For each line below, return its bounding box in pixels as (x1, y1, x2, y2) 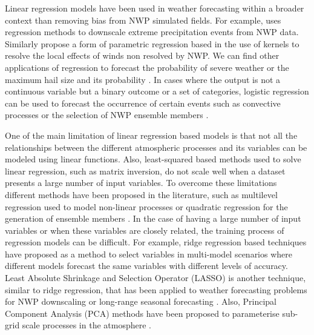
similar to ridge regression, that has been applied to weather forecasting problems (5, 283, 307, 296)
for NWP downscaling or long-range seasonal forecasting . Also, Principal (5, 295, 277, 308)
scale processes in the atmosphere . (22, 319, 151, 331)
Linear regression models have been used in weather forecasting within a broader (5, 2, 304, 14)
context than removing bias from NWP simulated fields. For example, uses (5, 13, 281, 26)
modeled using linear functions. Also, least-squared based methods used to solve (5, 153, 301, 165)
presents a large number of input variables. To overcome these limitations (5, 176, 277, 189)
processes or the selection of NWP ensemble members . (5, 108, 209, 121)
